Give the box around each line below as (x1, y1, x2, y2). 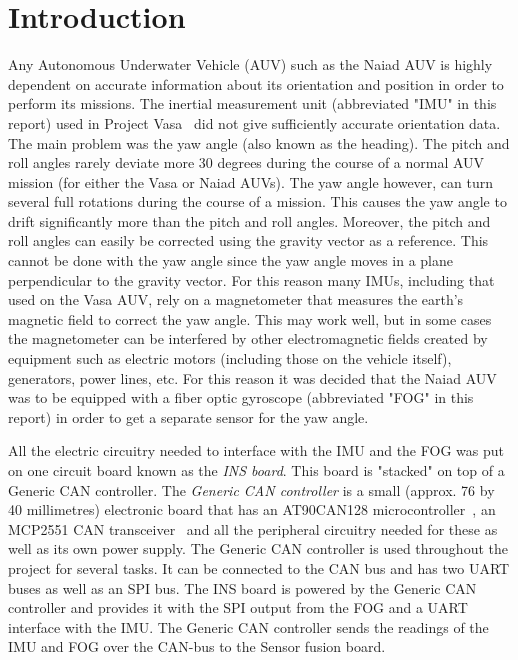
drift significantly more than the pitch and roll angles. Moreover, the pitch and (8, 210, 491, 231)
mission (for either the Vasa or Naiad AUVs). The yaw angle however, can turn (8, 171, 494, 192)
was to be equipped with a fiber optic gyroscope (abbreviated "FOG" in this (8, 387, 474, 408)
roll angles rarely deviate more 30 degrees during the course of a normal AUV (8, 152, 485, 173)
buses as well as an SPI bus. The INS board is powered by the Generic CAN (8, 577, 477, 598)
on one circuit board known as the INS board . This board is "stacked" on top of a (8, 460, 505, 480)
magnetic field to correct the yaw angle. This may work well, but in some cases (8, 308, 492, 329)
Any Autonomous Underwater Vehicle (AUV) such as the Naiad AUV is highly (8, 54, 493, 75)
